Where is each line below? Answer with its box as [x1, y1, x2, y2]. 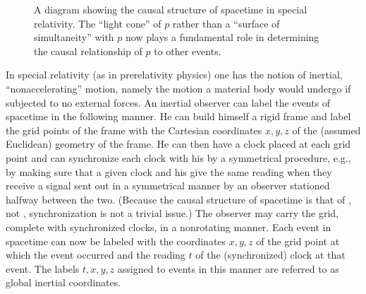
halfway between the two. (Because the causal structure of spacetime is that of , [6, 192, 351, 206]
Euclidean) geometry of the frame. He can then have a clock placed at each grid [6, 136, 351, 151]
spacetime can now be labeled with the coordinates [6, 233, 226, 248]
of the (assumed [292, 122, 361, 137]
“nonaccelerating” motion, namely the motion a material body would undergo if [6, 81, 351, 95]
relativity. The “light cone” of [34, 16, 161, 30]
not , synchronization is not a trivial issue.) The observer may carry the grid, [6, 206, 338, 220]
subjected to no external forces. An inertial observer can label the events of [6, 95, 331, 110]
